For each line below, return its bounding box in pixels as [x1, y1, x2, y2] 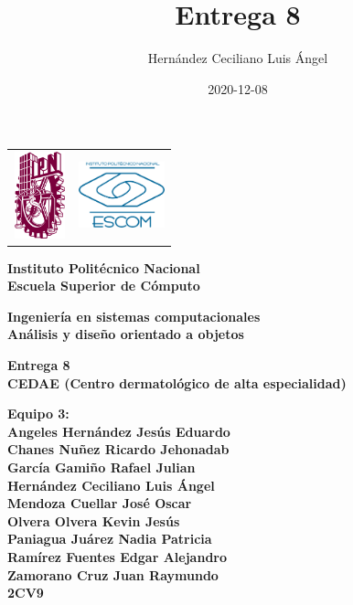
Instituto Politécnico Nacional [7, 258, 200, 277]
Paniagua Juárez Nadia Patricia [7, 529, 212, 548]
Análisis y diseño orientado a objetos [7, 324, 244, 344]
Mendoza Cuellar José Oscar [7, 494, 192, 513]
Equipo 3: [7, 404, 70, 423]
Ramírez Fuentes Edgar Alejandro [7, 547, 228, 566]
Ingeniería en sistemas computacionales [7, 306, 261, 325]
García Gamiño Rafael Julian [7, 457, 196, 476]
